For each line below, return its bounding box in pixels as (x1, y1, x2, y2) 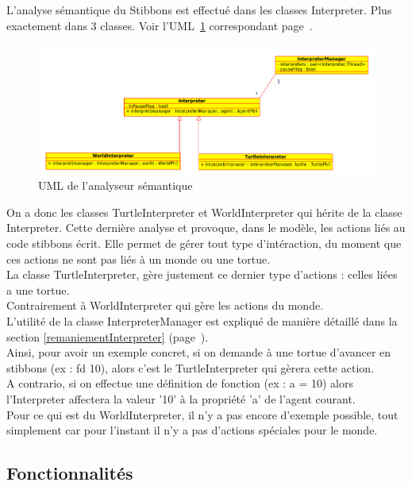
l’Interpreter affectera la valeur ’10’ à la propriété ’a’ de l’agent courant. (6, 390, 356, 407)
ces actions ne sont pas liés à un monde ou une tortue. (6, 250, 271, 267)
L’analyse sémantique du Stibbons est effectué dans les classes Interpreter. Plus (6, 2, 392, 17)
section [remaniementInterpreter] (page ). (6, 328, 209, 345)
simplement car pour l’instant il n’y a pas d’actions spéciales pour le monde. (6, 422, 378, 438)
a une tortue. (6, 281, 70, 298)
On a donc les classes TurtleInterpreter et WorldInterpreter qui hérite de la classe (6, 203, 402, 220)
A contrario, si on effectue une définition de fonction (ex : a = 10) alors (6, 375, 353, 391)
